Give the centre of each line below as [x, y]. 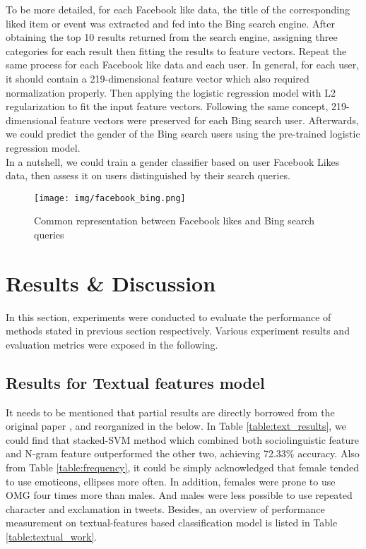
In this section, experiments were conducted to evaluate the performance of [169, 316]
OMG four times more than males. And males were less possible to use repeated [179, 495]
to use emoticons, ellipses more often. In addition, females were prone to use [171, 481]
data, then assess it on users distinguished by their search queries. [148, 175]
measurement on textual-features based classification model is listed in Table [172, 523]
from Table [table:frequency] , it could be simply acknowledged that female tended [182, 467]
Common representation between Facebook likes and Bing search [174, 221]
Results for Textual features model [135, 382]
